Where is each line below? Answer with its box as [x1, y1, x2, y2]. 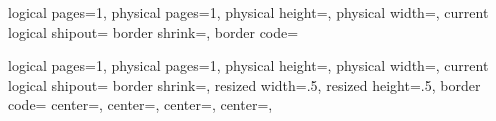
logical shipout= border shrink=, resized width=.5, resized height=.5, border [8, 74, 481, 95]
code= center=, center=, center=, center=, [8, 94, 273, 115]
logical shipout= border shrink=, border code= [8, 21, 299, 42]
